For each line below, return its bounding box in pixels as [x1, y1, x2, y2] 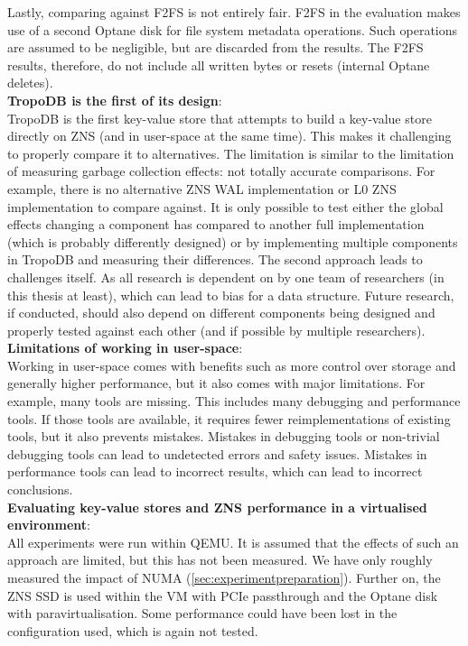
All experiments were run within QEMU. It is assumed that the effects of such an [7, 532, 459, 551]
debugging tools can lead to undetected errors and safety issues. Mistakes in [7, 444, 427, 463]
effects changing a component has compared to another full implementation [7, 215, 425, 234]
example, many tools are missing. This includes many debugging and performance [7, 392, 461, 411]
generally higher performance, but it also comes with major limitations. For [7, 374, 426, 392]
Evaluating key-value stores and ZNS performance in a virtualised [7, 497, 427, 516]
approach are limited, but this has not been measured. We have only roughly [7, 550, 433, 569]
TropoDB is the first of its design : [7, 90, 222, 109]
